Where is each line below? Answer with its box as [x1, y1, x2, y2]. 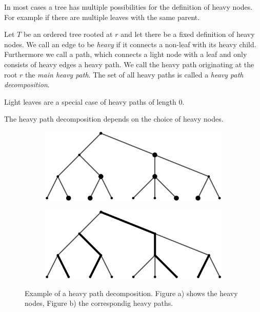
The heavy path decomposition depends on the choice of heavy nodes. [4, 113, 224, 124]
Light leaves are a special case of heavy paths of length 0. [4, 96, 185, 107]
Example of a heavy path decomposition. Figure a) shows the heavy [25, 287, 238, 298]
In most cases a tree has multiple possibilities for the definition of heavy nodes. [4, 2, 253, 12]
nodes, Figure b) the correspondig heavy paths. [25, 298, 173, 308]
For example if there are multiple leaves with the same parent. [4, 11, 200, 22]
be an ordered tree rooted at [23, 29, 113, 40]
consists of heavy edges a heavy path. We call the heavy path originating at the [4, 59, 254, 69]
